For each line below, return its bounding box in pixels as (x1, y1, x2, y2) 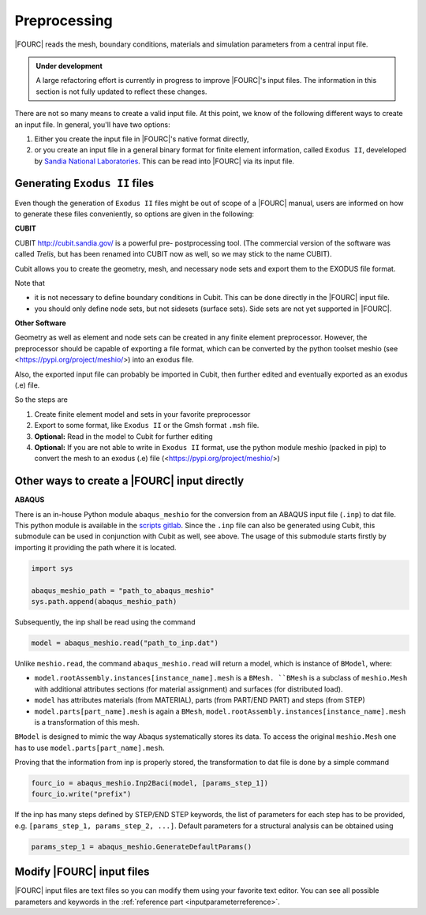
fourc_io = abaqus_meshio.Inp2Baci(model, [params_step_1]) (31, 778, 269, 788)
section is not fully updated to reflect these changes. (35, 87, 207, 96)
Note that (14, 278, 45, 287)
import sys (31, 564, 73, 572)
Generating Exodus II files (14, 177, 154, 190)
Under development (35, 61, 103, 70)
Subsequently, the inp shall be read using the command (14, 617, 196, 627)
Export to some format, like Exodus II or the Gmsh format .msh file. (34, 421, 260, 430)
